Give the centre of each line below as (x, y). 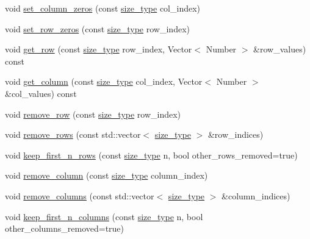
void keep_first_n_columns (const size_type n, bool (104, 216)
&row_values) (280, 49)
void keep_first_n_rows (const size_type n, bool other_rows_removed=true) (151, 155)
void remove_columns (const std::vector (80, 195)
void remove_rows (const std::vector (73, 134)
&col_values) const (41, 93)
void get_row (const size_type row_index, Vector (99, 49)
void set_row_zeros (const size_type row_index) (97, 28)
